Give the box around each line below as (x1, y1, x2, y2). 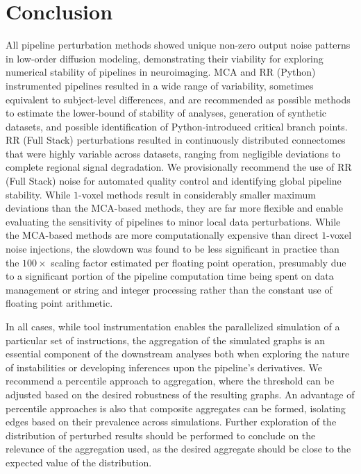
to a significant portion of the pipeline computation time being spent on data (6, 269, 334, 283)
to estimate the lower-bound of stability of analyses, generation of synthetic (6, 105, 327, 120)
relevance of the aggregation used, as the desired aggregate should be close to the (6, 441, 351, 456)
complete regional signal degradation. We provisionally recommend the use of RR (6, 160, 352, 174)
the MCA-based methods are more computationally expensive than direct (6, 228, 319, 242)
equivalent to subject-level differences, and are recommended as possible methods (6, 92, 351, 106)
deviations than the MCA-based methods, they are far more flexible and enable (6, 201, 344, 215)
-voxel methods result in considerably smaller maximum (78, 187, 316, 201)
